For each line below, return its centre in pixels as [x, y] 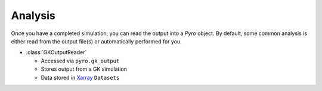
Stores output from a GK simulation [84, 69]
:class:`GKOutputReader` [56, 52]
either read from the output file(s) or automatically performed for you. [96, 41]
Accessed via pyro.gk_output [80, 61]
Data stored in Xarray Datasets [80, 77]
